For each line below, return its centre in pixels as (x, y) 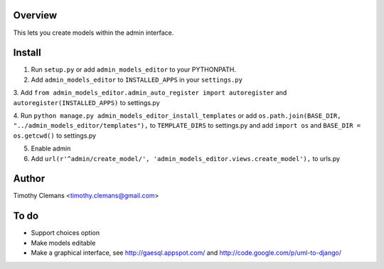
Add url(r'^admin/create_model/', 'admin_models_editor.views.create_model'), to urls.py (186, 158)
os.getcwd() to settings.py (54, 136)
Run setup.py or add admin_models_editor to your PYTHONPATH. (134, 70)
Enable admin (51, 148)
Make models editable (63, 243)
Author (29, 179)
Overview (35, 15)
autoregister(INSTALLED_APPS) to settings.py (86, 102)
